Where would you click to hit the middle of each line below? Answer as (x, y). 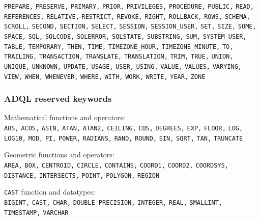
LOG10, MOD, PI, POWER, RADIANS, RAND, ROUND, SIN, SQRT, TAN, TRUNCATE (124, 138)
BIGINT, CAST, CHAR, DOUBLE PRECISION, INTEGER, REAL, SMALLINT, (113, 202)
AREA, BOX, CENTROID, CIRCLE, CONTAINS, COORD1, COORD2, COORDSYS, (116, 165)
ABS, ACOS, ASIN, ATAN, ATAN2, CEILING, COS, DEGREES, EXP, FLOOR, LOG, (124, 129)
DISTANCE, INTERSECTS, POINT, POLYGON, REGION (82, 175)
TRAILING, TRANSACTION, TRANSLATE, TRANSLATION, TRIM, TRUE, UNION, (119, 57)
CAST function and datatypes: (50, 192)
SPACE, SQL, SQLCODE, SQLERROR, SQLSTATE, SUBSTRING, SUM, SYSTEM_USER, (125, 36)
